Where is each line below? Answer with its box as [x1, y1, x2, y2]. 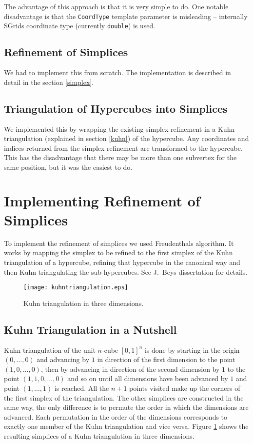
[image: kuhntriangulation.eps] [23, 284, 128, 291]
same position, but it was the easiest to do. [4, 161, 133, 172]
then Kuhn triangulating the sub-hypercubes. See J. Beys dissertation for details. [4, 266, 248, 277]
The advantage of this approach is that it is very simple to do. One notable [4, 1, 229, 11]
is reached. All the [54, 383, 109, 393]
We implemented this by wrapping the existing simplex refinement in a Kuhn [4, 123, 235, 134]
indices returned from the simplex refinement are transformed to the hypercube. [4, 142, 243, 153]
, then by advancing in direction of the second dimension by [40, 363, 220, 374]
